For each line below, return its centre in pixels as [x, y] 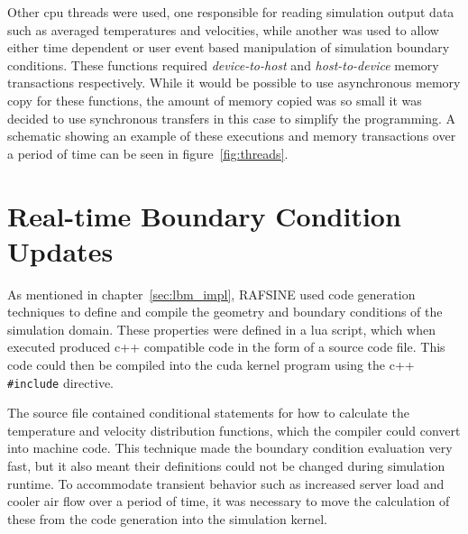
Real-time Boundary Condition [204, 215]
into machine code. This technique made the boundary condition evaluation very [230, 448]
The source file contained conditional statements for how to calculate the [208, 413]
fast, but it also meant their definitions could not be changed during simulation [226, 466]
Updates [60, 250]
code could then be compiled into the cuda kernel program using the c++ [211, 365]
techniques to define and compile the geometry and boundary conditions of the [225, 312]
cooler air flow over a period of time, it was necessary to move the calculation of [229, 501]
